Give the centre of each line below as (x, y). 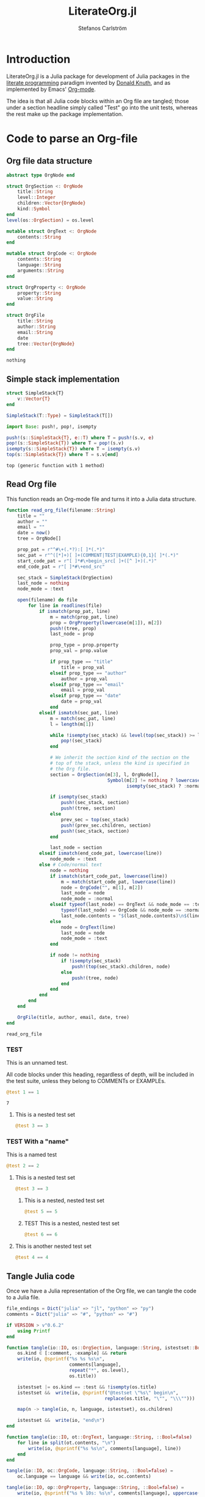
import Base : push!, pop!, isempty (52, 426)
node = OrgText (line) (88, 927)
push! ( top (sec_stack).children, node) (121, 966)
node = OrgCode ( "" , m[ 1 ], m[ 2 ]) (102, 887)
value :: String (35, 299)
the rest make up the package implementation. (65, 114)
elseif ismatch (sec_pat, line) (79, 712)
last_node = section (76, 848)
